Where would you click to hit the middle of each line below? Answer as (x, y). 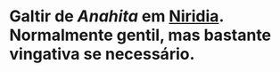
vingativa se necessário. (102, 54)
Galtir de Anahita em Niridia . (117, 16)
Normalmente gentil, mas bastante (140, 35)
